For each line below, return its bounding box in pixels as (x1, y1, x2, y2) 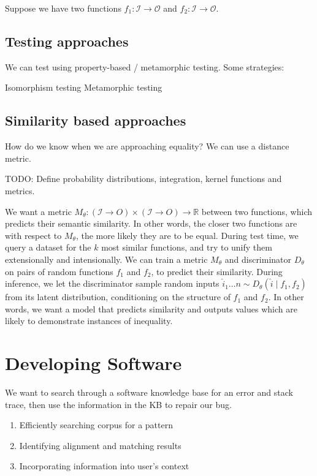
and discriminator (224, 252, 292, 265)
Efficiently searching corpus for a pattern (19, 418, 173, 431)
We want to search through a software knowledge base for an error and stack (5, 386, 293, 399)
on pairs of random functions (5, 265, 113, 278)
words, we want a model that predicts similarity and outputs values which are (5, 302, 297, 315)
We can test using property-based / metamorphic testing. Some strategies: (5, 60, 285, 73)
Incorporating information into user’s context (19, 459, 189, 472)
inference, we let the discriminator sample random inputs (5, 277, 220, 290)
